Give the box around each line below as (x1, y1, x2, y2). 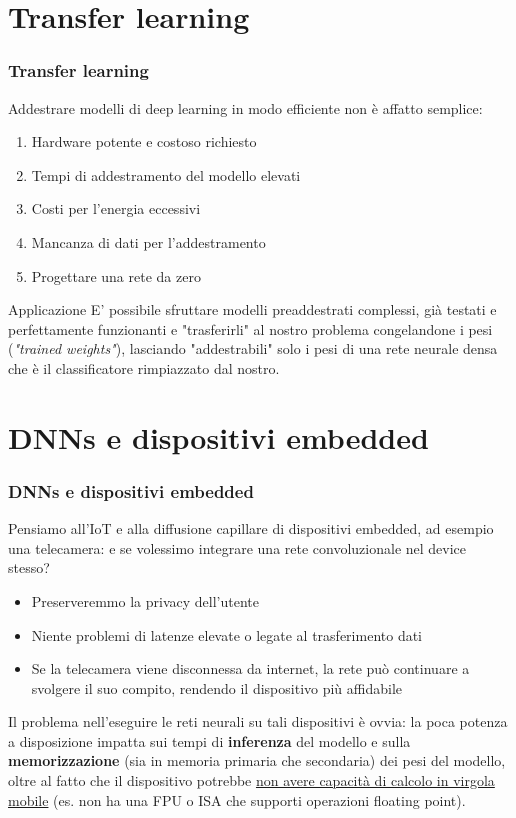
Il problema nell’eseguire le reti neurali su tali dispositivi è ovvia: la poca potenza (8, 711, 508, 732)
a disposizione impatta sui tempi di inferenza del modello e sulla (8, 730, 411, 751)
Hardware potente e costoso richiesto (31, 131, 257, 152)
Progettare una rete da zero (31, 265, 201, 286)
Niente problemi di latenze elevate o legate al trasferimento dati (31, 624, 423, 645)
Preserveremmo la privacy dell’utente (31, 590, 259, 611)
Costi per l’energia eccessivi (31, 198, 201, 219)
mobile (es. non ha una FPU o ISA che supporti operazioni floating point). (8, 789, 466, 810)
